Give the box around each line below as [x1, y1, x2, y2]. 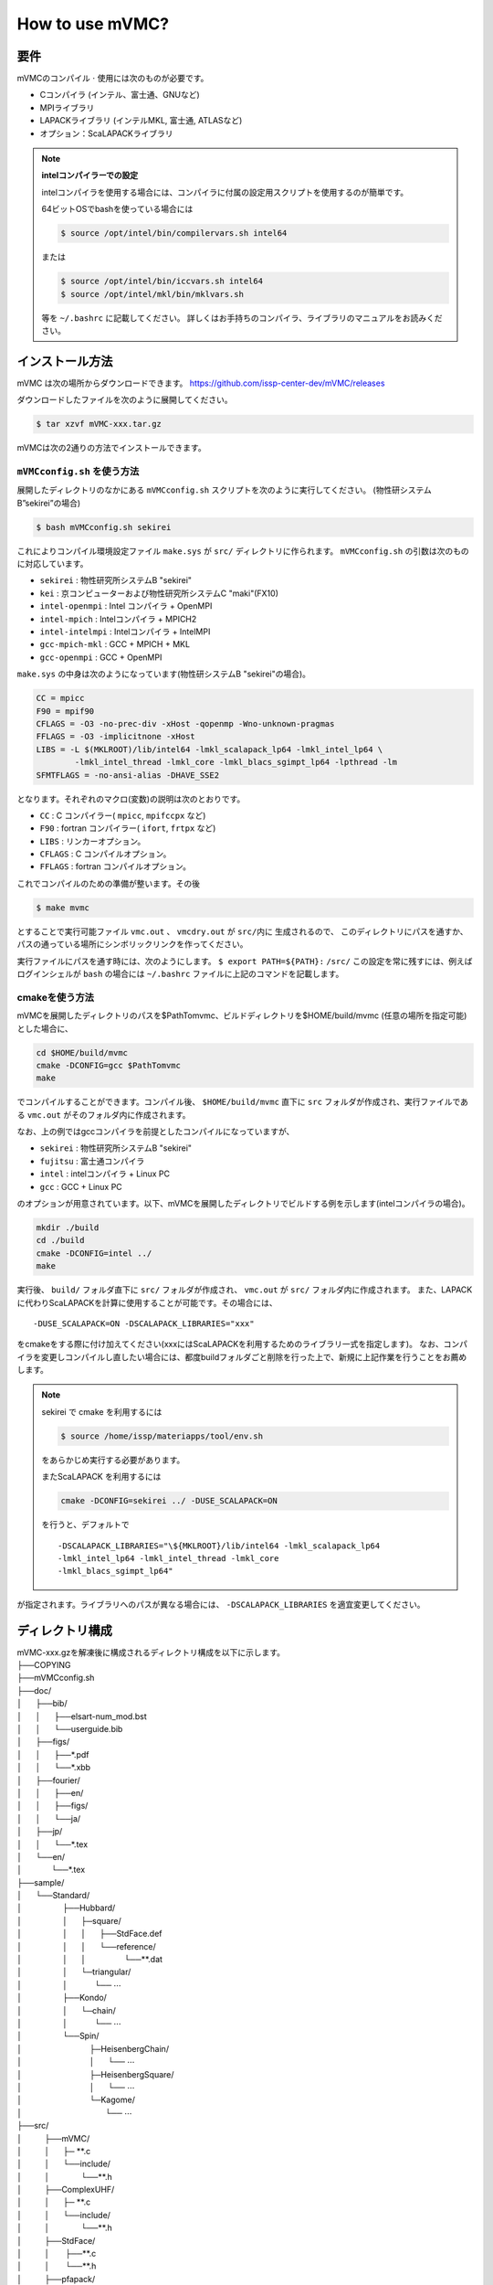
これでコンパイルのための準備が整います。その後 [16, 877, 201, 888]
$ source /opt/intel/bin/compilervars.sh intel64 [60, 228, 288, 239]
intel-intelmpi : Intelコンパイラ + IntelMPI [39, 626, 211, 637]
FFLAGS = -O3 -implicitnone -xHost [36, 731, 195, 742]
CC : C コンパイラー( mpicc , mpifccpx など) [39, 810, 206, 821]
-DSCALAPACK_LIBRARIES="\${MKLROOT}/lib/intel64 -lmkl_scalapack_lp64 [58, 1540, 381, 1551]
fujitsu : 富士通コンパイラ [39, 1155, 145, 1166]
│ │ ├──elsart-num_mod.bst [16, 1710, 148, 1722]
